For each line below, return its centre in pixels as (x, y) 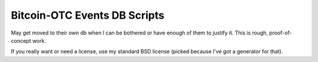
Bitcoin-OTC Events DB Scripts (88, 15)
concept (21, 40)
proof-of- (280, 33)
